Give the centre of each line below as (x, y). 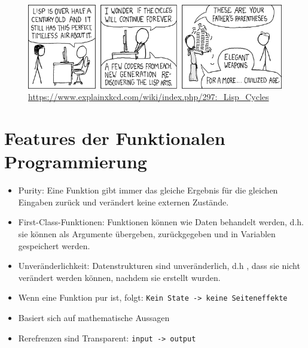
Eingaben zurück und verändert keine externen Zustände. (123, 202)
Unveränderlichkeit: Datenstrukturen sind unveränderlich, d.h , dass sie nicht (159, 266)
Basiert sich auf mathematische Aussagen (94, 318)
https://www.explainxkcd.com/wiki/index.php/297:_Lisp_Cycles (149, 97)
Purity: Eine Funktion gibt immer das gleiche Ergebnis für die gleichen (148, 190)
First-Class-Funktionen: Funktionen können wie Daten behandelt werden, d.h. (161, 222)
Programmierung (76, 161)
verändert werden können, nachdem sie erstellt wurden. (119, 277)
